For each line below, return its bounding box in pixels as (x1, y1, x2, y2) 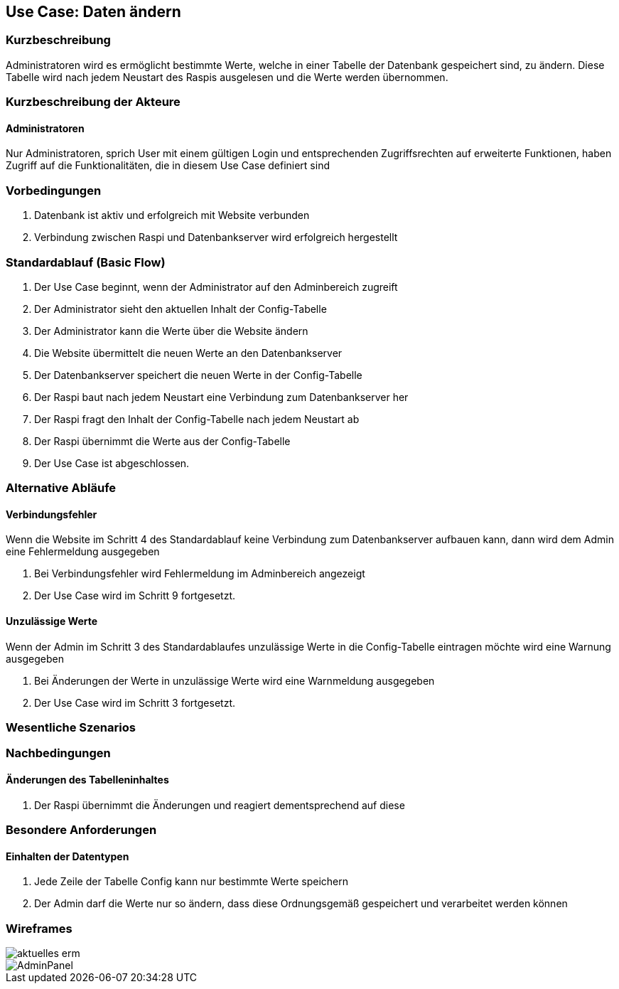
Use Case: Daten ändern (6, 3, 181, 21)
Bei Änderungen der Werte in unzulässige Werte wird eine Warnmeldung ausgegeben (34, 674, 435, 687)
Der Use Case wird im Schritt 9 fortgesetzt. (34, 589, 236, 602)
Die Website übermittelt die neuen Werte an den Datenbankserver (34, 346, 343, 359)
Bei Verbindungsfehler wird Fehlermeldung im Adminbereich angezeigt (34, 567, 365, 580)
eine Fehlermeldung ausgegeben (6, 545, 160, 558)
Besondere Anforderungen (6, 823, 157, 838)
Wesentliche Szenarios (6, 720, 136, 735)
